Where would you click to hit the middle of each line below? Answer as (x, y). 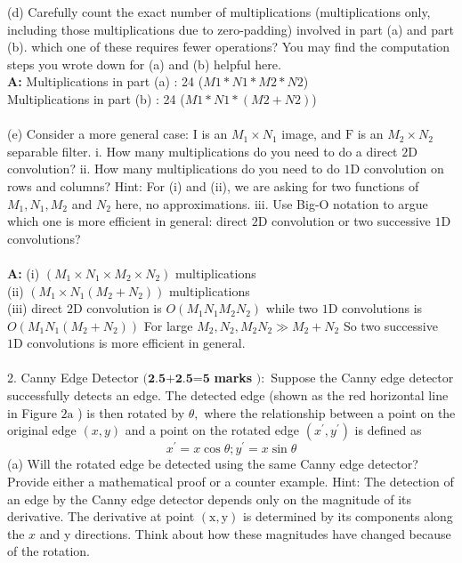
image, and (312, 134)
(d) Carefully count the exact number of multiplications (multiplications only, (219, 12)
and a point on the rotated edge (212, 430)
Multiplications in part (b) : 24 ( (96, 98)
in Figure (32, 412)
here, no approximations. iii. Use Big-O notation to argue (272, 203)
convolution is (124, 308)
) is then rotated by (131, 412)
